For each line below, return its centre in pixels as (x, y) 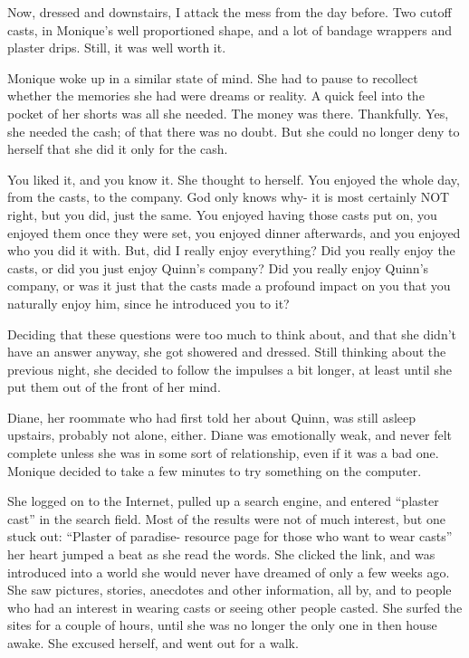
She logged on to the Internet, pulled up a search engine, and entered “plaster (223, 501)
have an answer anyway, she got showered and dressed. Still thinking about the (227, 352)
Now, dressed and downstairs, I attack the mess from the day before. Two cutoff (230, 12)
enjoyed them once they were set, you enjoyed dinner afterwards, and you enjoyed (234, 232)
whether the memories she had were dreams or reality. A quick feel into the (216, 95)
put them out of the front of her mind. (114, 387)
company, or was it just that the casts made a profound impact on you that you (229, 286)
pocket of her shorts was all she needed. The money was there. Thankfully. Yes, (228, 113)
